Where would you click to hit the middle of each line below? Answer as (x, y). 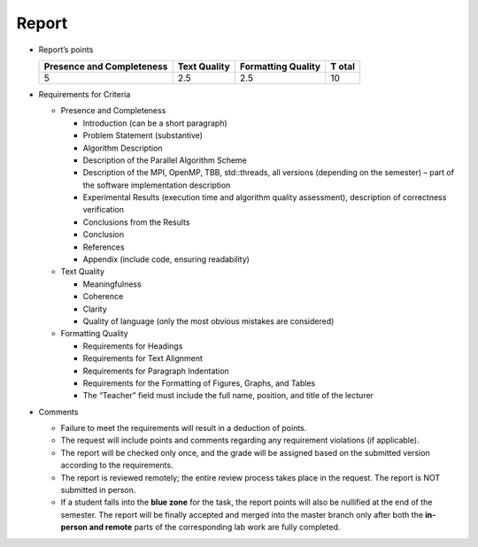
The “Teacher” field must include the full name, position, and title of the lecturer (228, 396)
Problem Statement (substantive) (143, 135)
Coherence (103, 297)
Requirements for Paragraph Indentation (156, 371)
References (104, 247)
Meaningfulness (112, 284)
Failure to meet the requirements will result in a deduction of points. (184, 428)
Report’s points (66, 50)
